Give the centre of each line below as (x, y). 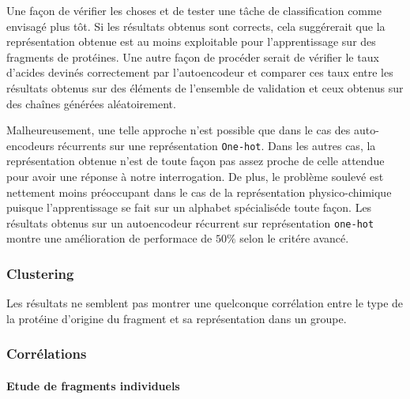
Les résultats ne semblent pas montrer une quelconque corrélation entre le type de (205, 303)
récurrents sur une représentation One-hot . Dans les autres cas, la (217, 145)
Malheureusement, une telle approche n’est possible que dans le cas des (179, 130)
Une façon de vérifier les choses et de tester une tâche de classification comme (194, 10)
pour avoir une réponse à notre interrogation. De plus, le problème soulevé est (195, 176)
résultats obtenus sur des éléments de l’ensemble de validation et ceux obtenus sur (205, 87)
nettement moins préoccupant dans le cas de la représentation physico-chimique (199, 192)
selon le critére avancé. (294, 238)
